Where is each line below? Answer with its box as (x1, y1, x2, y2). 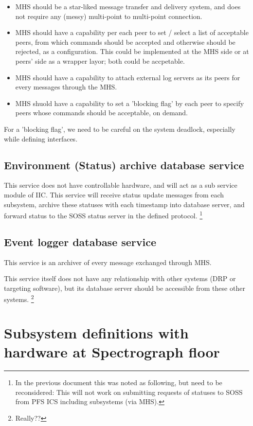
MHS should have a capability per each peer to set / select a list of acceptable (15, 27, 249, 37)
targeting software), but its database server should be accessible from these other (4, 283, 245, 293)
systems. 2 (4, 293, 34, 304)
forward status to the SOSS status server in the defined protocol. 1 (4, 209, 203, 220)
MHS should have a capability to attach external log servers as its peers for (15, 72, 240, 82)
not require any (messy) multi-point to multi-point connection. (15, 11, 202, 21)
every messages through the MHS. (15, 82, 117, 92)
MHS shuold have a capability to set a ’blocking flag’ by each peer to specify (15, 98, 244, 108)
